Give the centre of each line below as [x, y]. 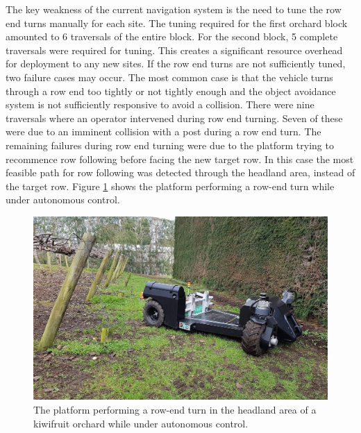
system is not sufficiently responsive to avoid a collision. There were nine [160, 104]
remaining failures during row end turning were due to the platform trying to [170, 145]
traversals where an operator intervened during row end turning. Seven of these [174, 118]
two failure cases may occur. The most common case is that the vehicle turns [169, 77]
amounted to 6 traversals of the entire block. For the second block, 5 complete [172, 36]
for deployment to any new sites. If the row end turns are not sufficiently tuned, [176, 63]
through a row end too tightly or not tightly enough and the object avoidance [171, 91]
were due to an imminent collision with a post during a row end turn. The [163, 131]
